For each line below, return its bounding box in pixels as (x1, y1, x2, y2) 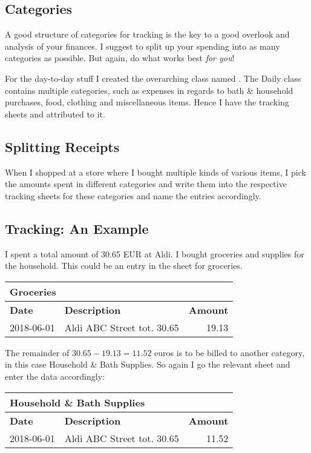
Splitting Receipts (5, 137, 120, 156)
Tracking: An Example (5, 219, 149, 237)
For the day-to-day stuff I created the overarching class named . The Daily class (5, 71, 301, 84)
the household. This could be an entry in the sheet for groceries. (5, 259, 243, 272)
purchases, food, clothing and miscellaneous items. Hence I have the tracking (5, 96, 289, 108)
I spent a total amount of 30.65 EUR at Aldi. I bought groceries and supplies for (5, 247, 304, 260)
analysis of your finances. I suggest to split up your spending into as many (5, 39, 280, 52)
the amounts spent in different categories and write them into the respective (5, 177, 287, 190)
